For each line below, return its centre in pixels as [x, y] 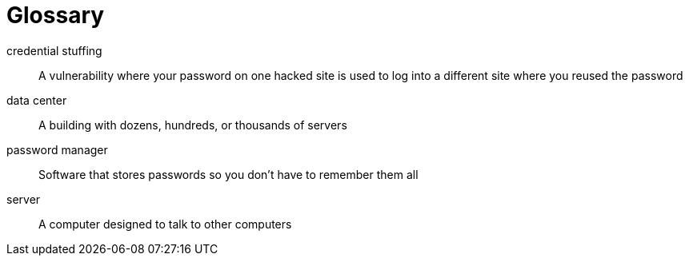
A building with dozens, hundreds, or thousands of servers [193, 125]
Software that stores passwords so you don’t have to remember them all [228, 174]
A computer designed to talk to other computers [165, 224]
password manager [57, 149]
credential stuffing [54, 50]
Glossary [56, 15]
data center [37, 100]
